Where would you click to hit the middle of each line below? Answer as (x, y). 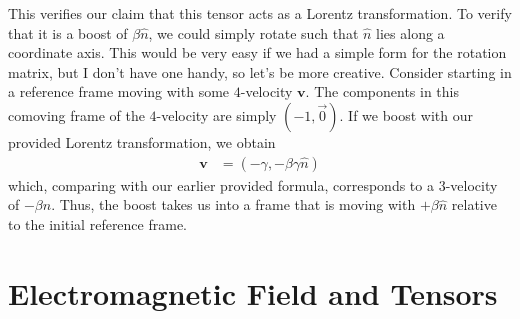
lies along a (410, 32)
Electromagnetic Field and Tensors (253, 292)
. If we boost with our (406, 114)
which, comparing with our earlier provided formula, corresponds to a (221, 184)
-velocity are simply (216, 114)
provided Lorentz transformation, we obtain (142, 141)
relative (474, 204)
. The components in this (382, 91)
